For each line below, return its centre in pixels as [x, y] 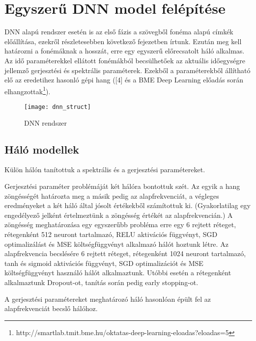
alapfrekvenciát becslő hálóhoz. [51, 308]
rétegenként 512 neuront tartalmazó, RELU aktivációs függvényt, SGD [111, 234]
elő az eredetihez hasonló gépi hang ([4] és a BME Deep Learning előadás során [124, 80]
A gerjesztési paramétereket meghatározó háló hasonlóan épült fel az [108, 299]
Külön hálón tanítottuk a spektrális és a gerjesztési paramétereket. [105, 170]
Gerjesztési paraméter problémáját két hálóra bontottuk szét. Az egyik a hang [122, 186]
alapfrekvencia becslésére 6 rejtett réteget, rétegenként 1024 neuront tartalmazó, [125, 253]
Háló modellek [42, 149]
